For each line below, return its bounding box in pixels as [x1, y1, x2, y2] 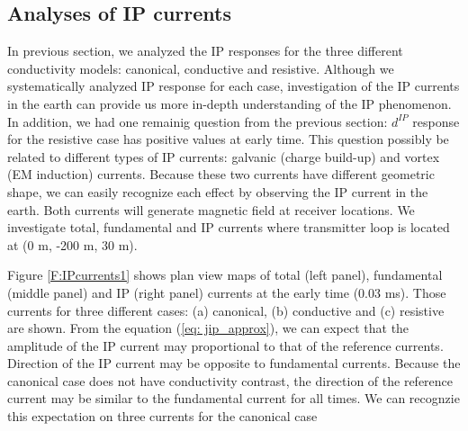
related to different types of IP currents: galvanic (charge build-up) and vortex [7, 147, 440, 166]
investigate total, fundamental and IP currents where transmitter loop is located [7, 218, 450, 237]
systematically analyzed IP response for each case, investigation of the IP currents [7, 76, 460, 95]
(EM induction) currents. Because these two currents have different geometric [7, 165, 435, 184]
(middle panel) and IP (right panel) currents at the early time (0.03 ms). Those [7, 283, 446, 301]
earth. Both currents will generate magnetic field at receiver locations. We [7, 200, 415, 219]
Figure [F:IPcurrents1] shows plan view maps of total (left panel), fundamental [7, 265, 443, 284]
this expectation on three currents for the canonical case [7, 407, 318, 426]
